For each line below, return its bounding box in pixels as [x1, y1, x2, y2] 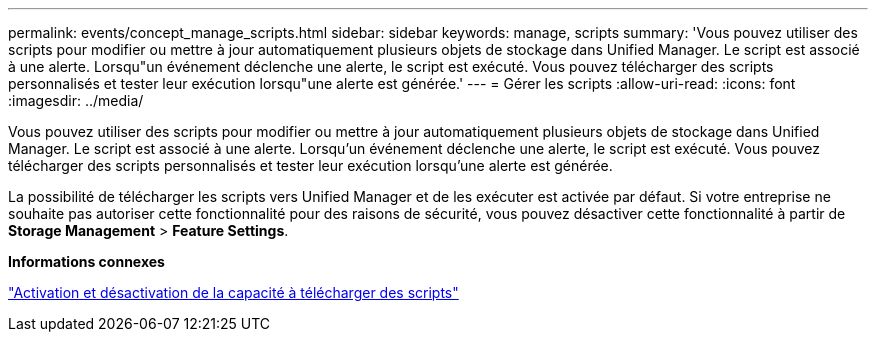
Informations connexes [8, 253, 165, 270]
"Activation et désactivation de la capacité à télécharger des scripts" [8, 284, 459, 301]
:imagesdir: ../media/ [8, 92, 144, 109]
